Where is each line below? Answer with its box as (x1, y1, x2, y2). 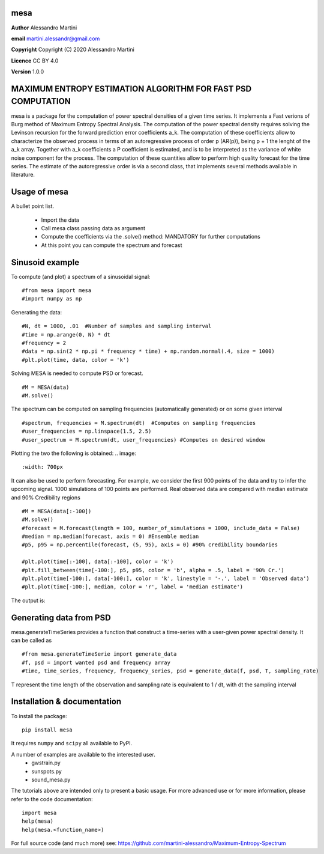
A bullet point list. (11, 203, 54, 210)
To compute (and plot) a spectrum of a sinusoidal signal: (11, 273, 151, 280)
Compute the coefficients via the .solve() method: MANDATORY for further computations (41, 233, 260, 240)
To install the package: (11, 712, 67, 719)
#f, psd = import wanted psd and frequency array (22, 659, 171, 666)
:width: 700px (22, 463, 63, 471)
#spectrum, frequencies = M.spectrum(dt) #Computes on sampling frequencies (22, 419, 256, 426)
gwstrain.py (31, 759, 61, 766)
